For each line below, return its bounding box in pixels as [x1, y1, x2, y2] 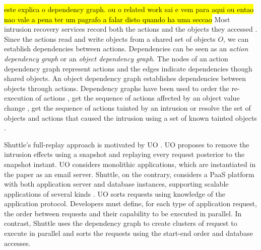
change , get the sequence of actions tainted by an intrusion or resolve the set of [4, 102, 251, 113]
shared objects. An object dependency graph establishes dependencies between [4, 73, 246, 84]
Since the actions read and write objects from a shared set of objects [4, 33, 216, 44]
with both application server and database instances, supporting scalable [4, 179, 229, 189]
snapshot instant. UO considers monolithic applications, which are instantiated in [4, 158, 256, 169]
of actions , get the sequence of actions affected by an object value [35, 93, 240, 103]
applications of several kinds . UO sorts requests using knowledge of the [4, 188, 225, 199]
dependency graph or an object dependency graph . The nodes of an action [4, 53, 228, 63]
